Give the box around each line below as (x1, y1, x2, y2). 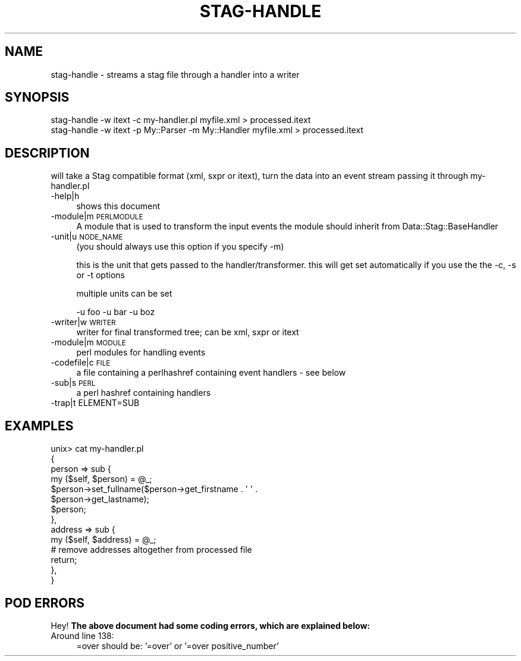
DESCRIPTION (5, 145, 90, 160)
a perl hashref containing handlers (76, 388, 211, 398)
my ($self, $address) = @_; (51, 534, 156, 545)
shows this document (76, 201, 161, 212)
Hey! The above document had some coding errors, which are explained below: (51, 620, 370, 631)
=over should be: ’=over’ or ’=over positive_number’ (76, 640, 279, 651)
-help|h (51, 191, 80, 202)
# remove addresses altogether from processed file (51, 544, 252, 555)
